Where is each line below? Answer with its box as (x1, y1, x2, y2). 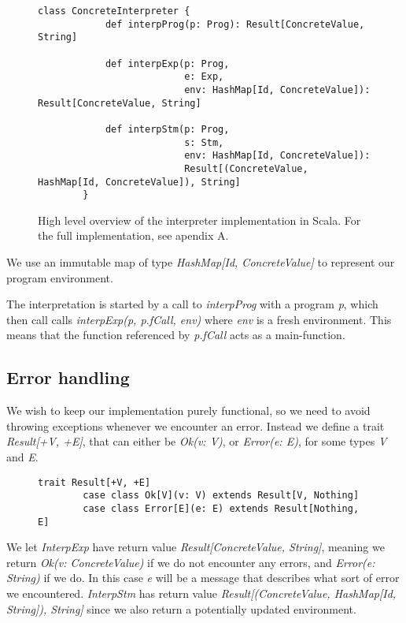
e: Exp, (184, 71, 224, 83)
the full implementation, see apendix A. (38, 227, 229, 244)
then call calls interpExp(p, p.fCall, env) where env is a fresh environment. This (6, 311, 392, 327)
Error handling (6, 365, 130, 390)
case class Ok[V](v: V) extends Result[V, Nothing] (83, 490, 360, 502)
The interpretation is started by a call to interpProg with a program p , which (6, 296, 378, 312)
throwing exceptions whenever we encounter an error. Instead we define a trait (6, 417, 385, 434)
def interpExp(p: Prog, (105, 58, 230, 69)
